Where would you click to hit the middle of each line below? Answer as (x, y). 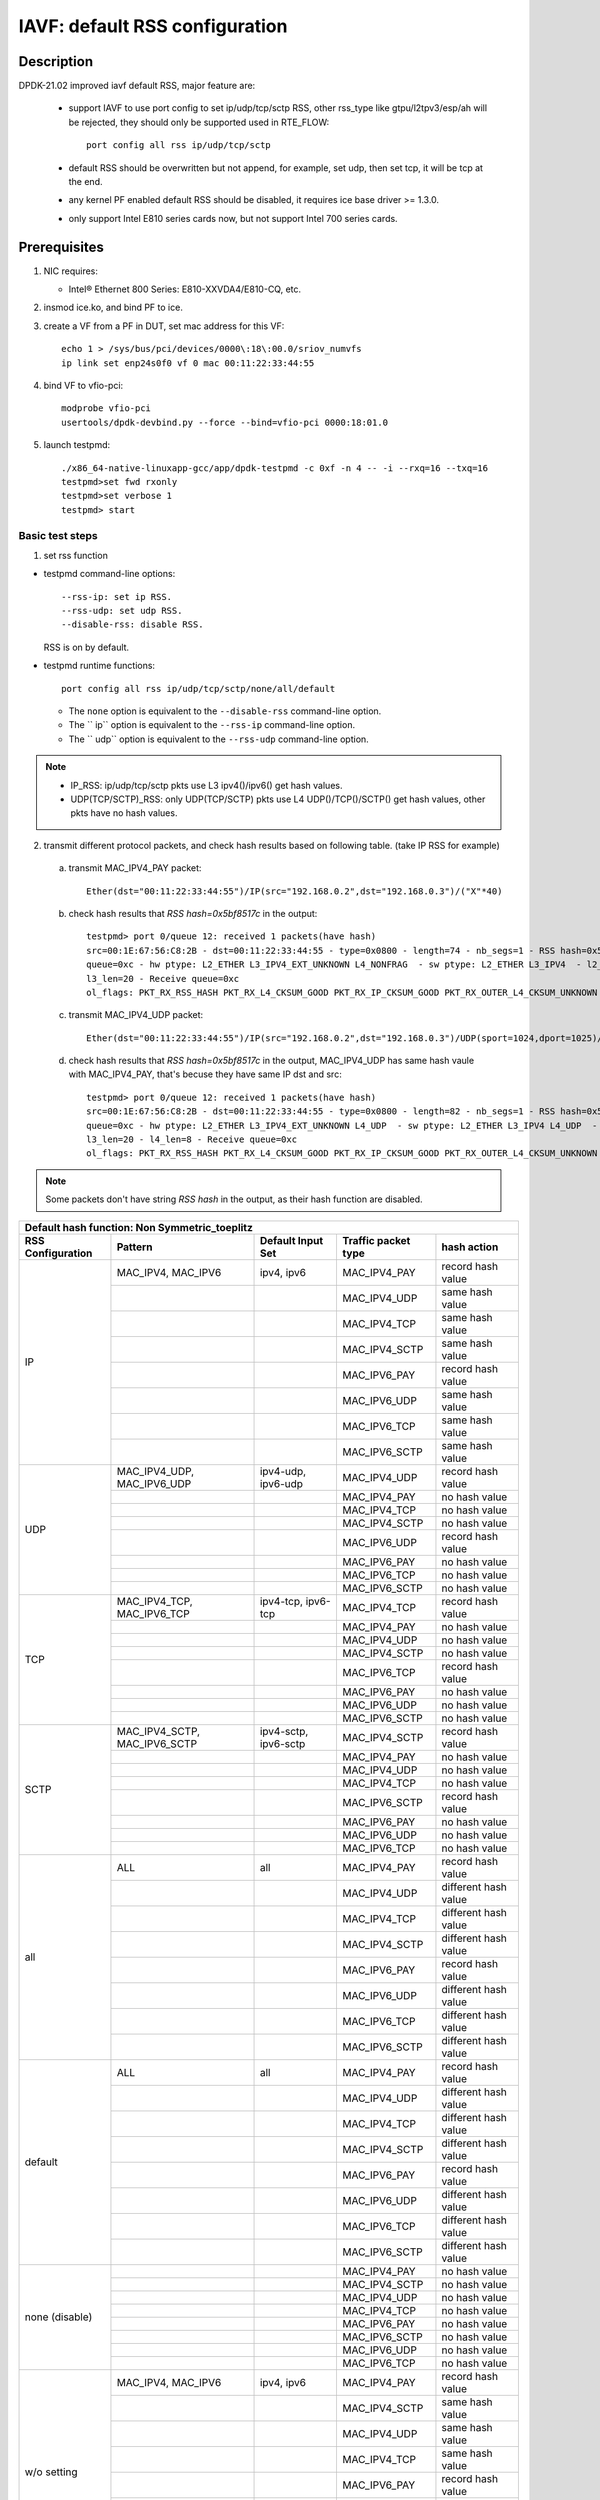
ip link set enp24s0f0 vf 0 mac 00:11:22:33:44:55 (188, 363)
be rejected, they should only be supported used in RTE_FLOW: (199, 122)
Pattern (134, 1247)
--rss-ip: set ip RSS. (117, 596)
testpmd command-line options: (109, 574)
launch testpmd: (77, 445)
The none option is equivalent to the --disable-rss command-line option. (225, 711)
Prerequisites (61, 246)
